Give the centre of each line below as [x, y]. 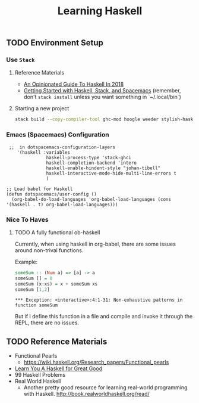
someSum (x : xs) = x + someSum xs [56, 284]
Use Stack [20, 60]
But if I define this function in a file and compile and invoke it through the [104, 317]
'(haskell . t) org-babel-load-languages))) [62, 204]
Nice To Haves [27, 219]
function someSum [36, 305]
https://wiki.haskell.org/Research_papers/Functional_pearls [96, 362]
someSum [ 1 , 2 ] [32, 289]
